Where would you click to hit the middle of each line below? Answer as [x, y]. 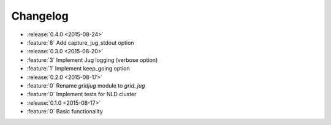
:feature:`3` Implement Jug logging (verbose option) [92, 60]
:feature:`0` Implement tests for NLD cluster [82, 94]
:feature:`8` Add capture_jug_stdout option [80, 42]
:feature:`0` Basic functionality [65, 112]
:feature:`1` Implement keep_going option [78, 69]
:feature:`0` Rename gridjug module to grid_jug [86, 85]
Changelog [40, 16]
